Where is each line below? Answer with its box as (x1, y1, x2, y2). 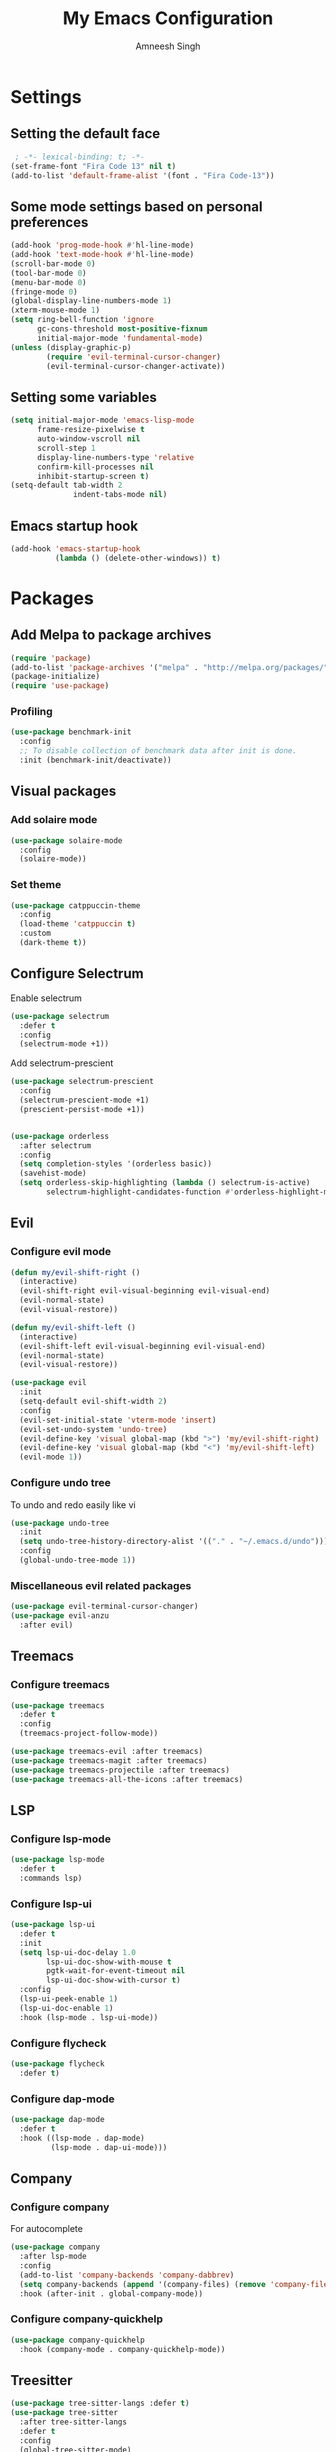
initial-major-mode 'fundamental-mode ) (36, 333, 203, 343)
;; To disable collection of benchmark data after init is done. (19, 746, 298, 756)
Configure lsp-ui (10, 1897, 92, 1911)
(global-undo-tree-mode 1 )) (19, 1555, 137, 1566)
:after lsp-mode (19, 2252, 87, 2262)
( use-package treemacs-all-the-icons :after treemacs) (10, 1774, 244, 1784)
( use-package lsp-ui (10, 1920, 97, 1930)
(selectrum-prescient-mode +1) (19, 1095, 150, 1106)
